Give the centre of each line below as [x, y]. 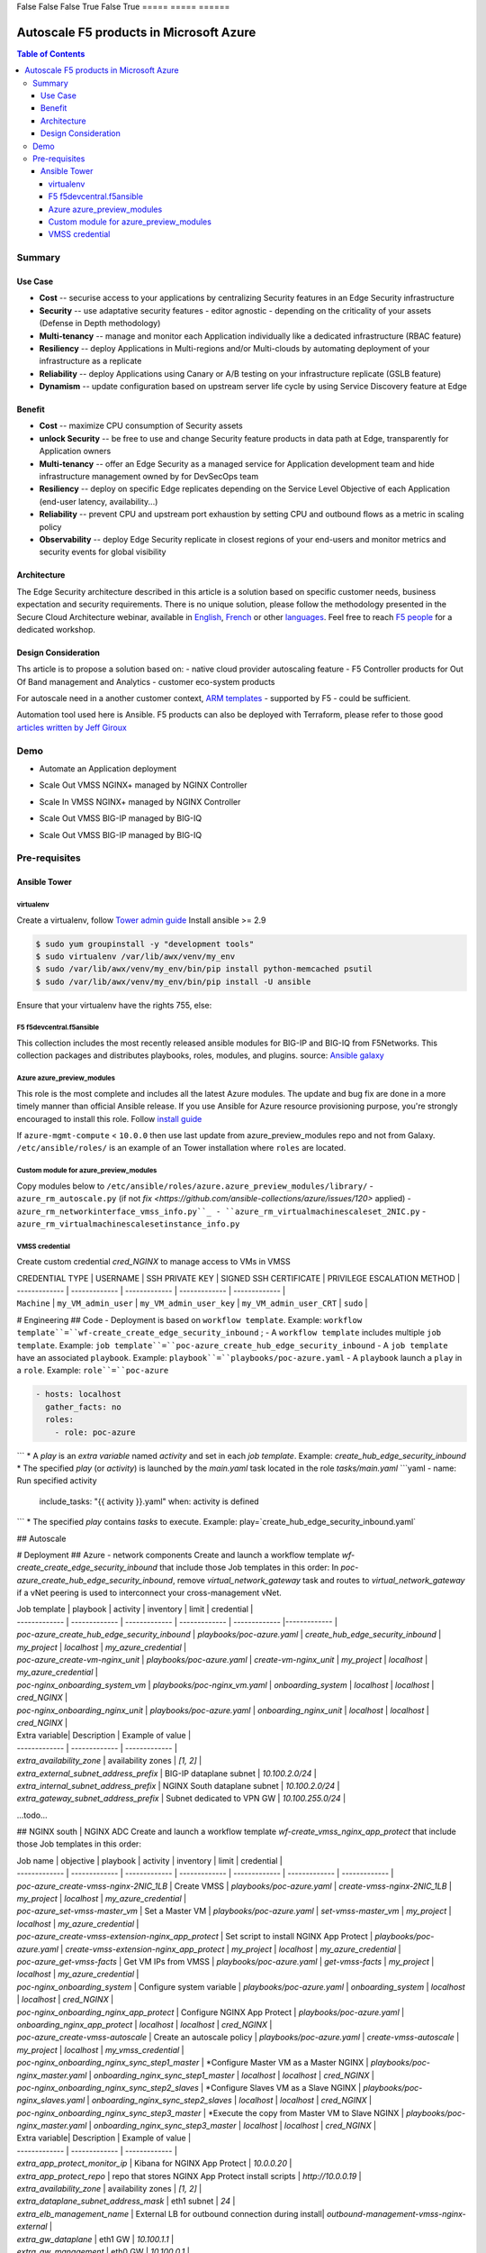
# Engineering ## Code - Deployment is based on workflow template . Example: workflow [189, 1319]
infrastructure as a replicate [90, 361]
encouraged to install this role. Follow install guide [109, 1118]
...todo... [32, 1815]
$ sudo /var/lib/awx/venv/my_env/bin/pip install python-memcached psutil [204, 969]
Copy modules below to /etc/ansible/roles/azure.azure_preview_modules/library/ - [195, 1186]
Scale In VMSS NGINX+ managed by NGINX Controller [140, 801]
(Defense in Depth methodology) [100, 324]
